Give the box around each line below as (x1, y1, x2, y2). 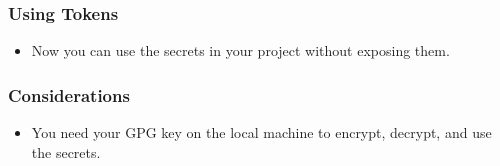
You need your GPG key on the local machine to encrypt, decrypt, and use (31, 122, 492, 143)
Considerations (8, 82, 130, 107)
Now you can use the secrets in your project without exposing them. (31, 40, 450, 61)
